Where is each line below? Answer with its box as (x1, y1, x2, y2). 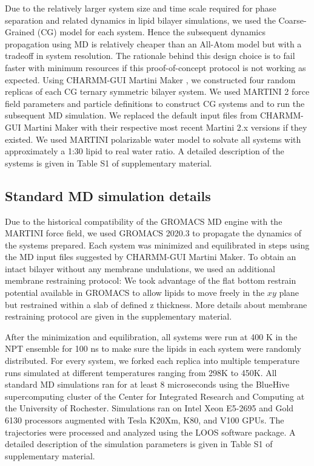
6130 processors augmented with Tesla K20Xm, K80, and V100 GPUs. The (5, 414, 284, 427)
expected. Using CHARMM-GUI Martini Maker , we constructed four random (5, 73, 296, 86)
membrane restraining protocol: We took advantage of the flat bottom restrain (5, 274, 296, 287)
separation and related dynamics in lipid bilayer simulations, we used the (5, 13, 276, 26)
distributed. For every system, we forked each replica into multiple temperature (5, 354, 300, 367)
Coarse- (278, 13, 307, 26)
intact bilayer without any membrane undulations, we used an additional (5, 262, 275, 275)
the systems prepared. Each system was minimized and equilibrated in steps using (5, 238, 310, 251)
